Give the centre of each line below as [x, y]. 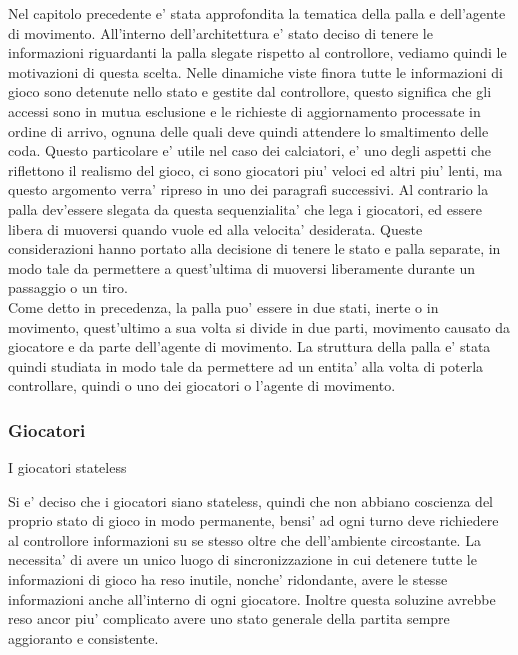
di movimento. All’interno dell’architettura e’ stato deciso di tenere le [220, 32]
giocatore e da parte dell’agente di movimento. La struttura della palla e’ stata [249, 346]
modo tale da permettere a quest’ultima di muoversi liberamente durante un [242, 267]
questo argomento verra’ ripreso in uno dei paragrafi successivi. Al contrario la [248, 189]
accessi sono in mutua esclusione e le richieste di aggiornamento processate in [244, 110]
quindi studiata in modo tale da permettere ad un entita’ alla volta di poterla [246, 365]
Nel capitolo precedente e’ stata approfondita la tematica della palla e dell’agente [257, 13]
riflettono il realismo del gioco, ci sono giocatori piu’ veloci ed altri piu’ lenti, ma [255, 169]
